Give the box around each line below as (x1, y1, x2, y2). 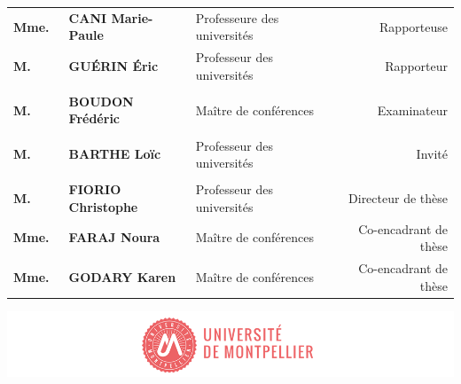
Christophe (68, 197, 138, 216)
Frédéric (68, 109, 120, 128)
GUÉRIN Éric (68, 56, 159, 74)
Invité (416, 145, 448, 163)
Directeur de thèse (348, 189, 448, 208)
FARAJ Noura (68, 228, 160, 247)
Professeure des (195, 8, 279, 27)
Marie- (111, 8, 153, 27)
